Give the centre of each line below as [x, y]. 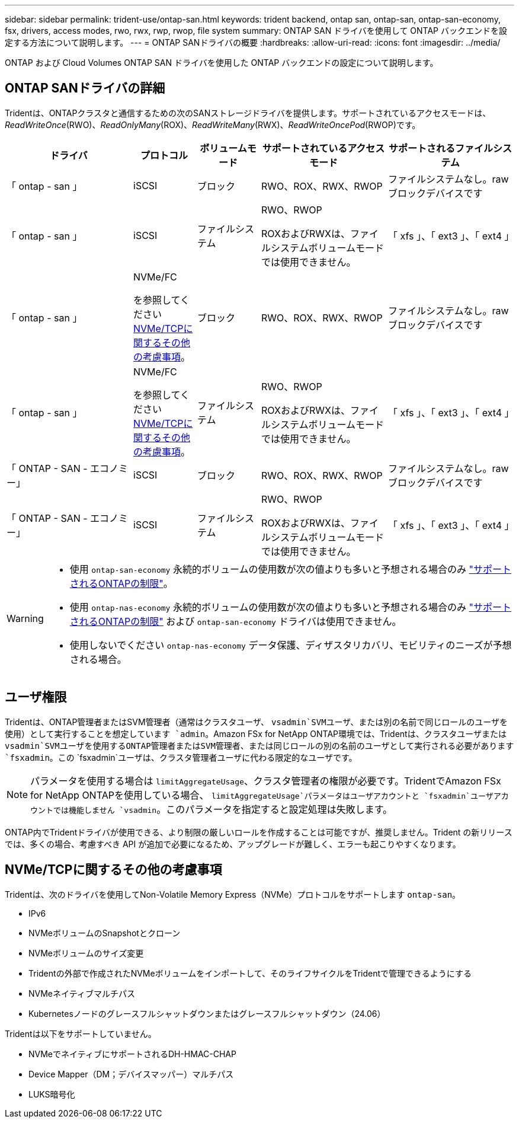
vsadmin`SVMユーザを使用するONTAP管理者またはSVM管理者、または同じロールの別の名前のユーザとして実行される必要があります [259, 746]
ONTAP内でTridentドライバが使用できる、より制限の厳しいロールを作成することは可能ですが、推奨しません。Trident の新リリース [259, 832]
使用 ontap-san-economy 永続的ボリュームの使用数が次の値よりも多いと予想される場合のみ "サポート [291, 569]
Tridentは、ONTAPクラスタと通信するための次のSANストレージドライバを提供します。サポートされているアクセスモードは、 [248, 113]
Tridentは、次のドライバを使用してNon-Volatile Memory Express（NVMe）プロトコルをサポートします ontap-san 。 [233, 894]
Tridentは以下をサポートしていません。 [81, 1033]
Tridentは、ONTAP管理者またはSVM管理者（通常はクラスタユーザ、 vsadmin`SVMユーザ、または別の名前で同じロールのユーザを [256, 722]
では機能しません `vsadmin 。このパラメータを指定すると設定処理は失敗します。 [223, 809]
